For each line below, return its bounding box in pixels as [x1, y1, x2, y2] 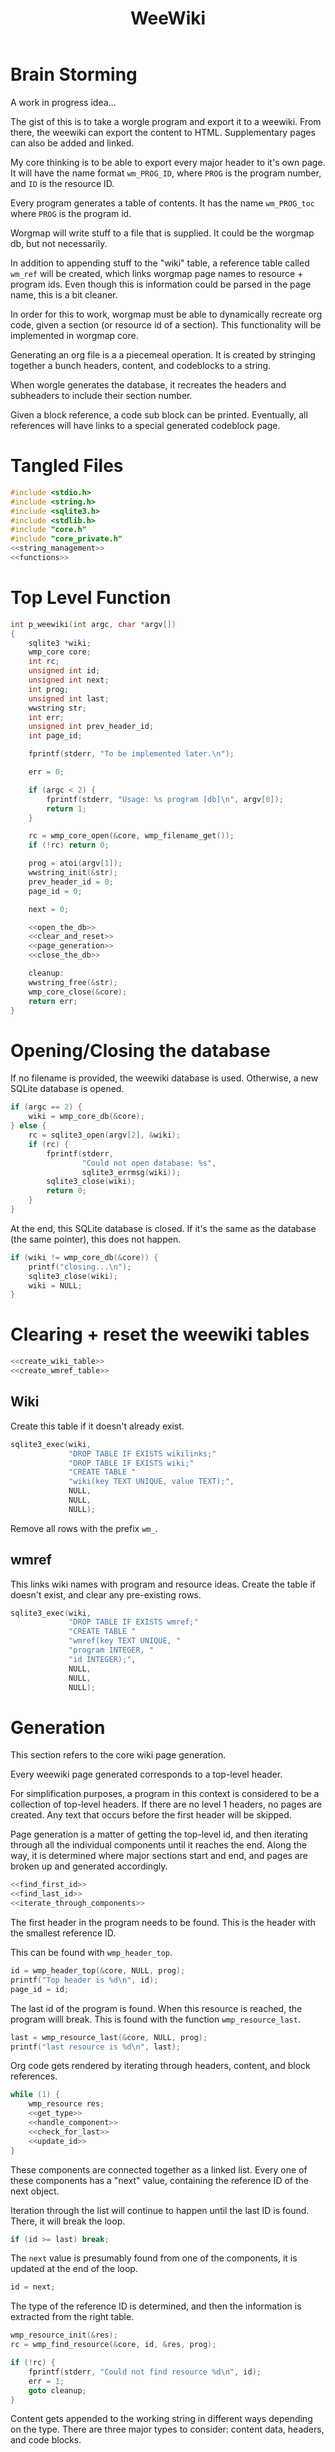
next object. [10, 2185, 60, 2197]
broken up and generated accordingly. [10, 1860, 168, 1872]
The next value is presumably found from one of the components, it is [10, 2252, 298, 2264]
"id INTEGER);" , [68, 1654, 137, 1664]
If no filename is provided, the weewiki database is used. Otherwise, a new [10, 1072, 319, 1084]
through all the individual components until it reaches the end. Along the [10, 1839, 307, 1851]
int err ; [28, 712, 65, 722]
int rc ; [28, 657, 60, 667]
